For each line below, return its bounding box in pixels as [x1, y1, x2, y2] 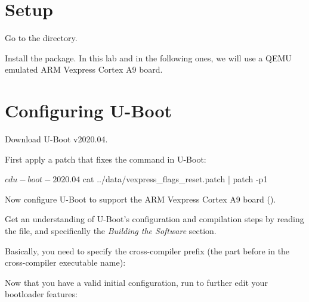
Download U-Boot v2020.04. [5, 133, 108, 145]
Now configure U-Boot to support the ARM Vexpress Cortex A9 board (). [5, 192, 276, 205]
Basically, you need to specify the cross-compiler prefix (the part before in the [5, 244, 290, 257]
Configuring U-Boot [5, 98, 172, 123]
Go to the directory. [5, 32, 78, 44]
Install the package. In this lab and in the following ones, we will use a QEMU [5, 51, 292, 64]
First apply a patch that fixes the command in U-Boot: [5, 152, 206, 165]
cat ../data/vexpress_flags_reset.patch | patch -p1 [82, 173, 268, 185]
